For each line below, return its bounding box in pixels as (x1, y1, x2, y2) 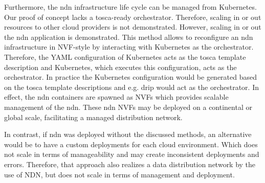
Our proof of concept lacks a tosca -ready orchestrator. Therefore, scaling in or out (4, 11, 261, 22)
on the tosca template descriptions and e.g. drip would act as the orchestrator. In (4, 81, 259, 92)
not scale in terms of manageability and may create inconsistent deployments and (4, 149, 259, 159)
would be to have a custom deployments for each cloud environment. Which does (4, 139, 258, 149)
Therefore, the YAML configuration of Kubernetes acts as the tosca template (4, 51, 246, 62)
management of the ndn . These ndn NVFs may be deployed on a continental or (4, 101, 252, 112)
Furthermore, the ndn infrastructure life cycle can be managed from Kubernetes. (4, 2, 257, 12)
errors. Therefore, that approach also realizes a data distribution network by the (4, 158, 256, 169)
